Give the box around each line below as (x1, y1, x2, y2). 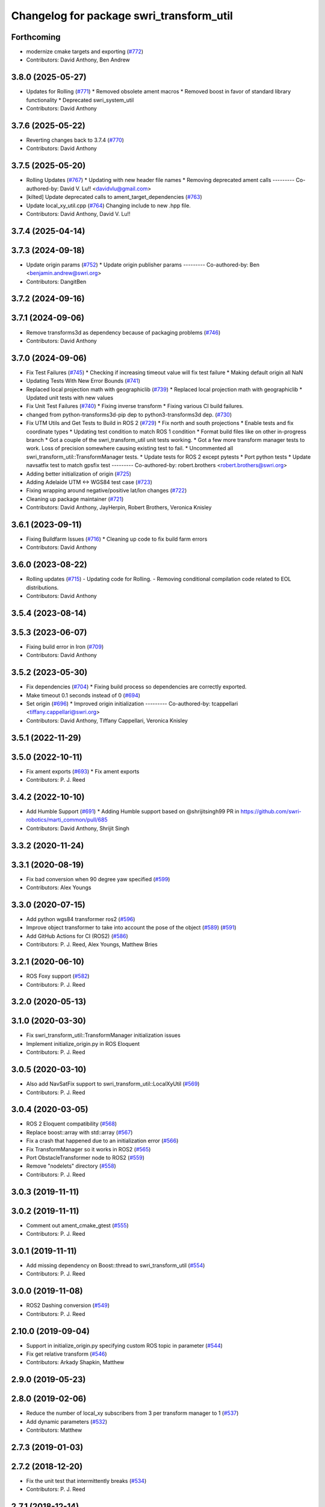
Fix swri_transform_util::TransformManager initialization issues (26, 1031, 181, 1039)
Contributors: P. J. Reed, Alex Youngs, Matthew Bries (26, 941, 158, 948)
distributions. (26, 584, 59, 591)
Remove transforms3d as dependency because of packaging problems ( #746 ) (26, 329, 221, 336)
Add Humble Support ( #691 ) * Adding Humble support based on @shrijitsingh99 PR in (26, 808, 240, 815)
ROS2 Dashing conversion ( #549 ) (26, 1302, 110, 1309)
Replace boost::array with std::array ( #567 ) (26, 1128, 133, 1136)
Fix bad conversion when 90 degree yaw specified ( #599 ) (26, 875, 170, 882)
